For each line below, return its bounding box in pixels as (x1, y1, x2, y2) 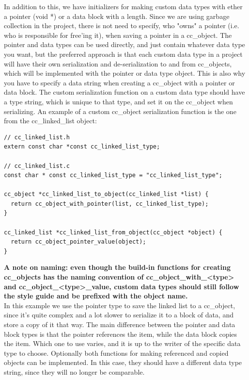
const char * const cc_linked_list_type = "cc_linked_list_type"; (4, 172, 223, 179)
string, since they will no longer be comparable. (4, 366, 145, 377)
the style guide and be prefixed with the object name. (4, 291, 188, 301)
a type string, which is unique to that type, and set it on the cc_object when (4, 96, 233, 106)
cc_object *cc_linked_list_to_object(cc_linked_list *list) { (4, 191, 209, 198)
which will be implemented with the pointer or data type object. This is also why (4, 68, 246, 78)
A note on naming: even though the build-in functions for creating (4, 262, 231, 272)
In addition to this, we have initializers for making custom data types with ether (4, 1, 243, 11)
